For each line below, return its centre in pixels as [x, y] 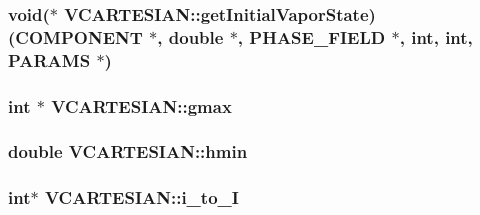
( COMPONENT [75, 36]
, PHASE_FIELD [311, 36]
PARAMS [49, 59]
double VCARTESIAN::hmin [128, 151]
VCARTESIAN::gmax [141, 105]
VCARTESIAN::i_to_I [141, 197]
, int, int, [436, 36]
